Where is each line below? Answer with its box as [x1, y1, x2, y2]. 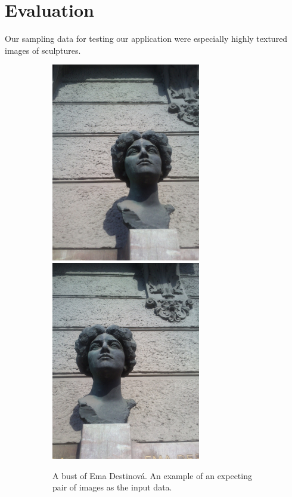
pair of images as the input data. [52, 481, 172, 493]
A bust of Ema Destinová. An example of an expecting [52, 469, 252, 481]
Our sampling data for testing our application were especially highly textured [5, 32, 288, 45]
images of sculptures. [5, 44, 81, 56]
